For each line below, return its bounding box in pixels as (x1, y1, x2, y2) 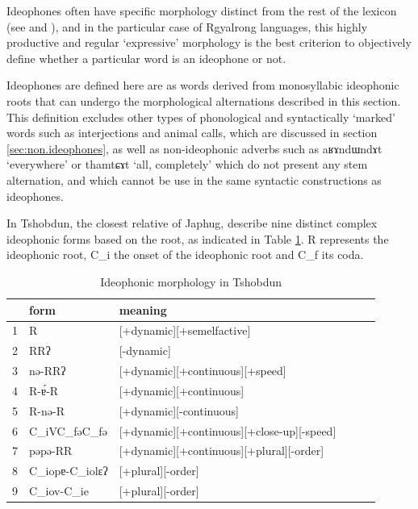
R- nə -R (29, 402, 65, 419)
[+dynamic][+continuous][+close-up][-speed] (119, 422, 336, 439)
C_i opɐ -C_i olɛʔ (29, 462, 108, 479)
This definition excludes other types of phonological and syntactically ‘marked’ (6, 108, 395, 125)
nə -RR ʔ (29, 362, 66, 379)
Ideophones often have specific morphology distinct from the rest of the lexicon (6, 2, 397, 19)
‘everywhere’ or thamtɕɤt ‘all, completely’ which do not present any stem (6, 156, 368, 173)
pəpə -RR (29, 442, 73, 459)
